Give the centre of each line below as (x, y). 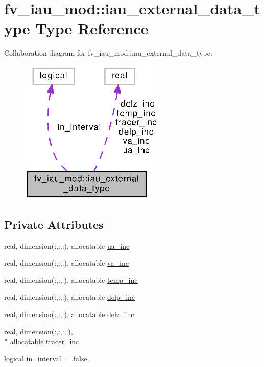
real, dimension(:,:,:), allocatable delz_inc (69, 314)
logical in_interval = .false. (47, 358)
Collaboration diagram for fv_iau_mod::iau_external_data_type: (108, 53)
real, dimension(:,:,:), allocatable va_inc (66, 263)
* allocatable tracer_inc (42, 341)
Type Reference (92, 28)
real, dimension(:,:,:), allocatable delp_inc (70, 297)
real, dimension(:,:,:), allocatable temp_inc (71, 280)
